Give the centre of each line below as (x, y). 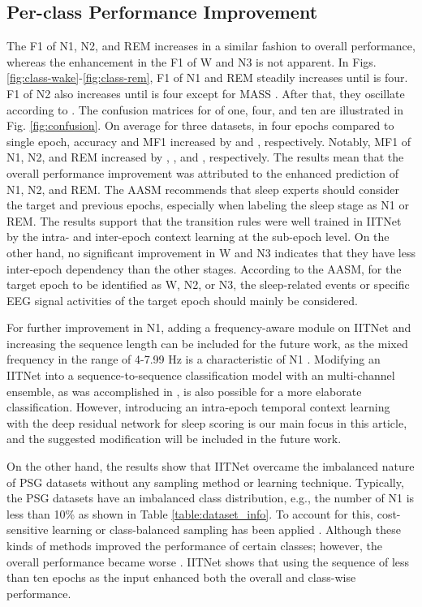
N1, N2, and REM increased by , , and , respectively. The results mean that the (205, 157)
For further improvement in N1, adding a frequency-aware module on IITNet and (209, 327)
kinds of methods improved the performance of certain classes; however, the (194, 546)
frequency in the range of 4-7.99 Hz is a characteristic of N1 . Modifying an (194, 359)
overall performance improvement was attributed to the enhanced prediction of (202, 172)
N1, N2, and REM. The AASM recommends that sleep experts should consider (203, 189)
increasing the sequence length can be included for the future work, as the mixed (207, 343)
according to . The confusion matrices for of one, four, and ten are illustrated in (205, 109)
